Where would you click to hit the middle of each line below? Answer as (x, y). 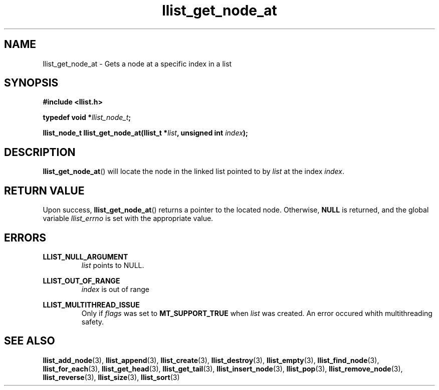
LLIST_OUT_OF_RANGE (81, 280)
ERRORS (25, 237)
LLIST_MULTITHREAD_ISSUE (91, 304)
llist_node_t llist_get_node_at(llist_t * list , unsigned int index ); (145, 133)
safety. (93, 321)
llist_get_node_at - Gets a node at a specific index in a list (137, 63)
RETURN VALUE (44, 190)
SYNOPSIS (31, 83)
